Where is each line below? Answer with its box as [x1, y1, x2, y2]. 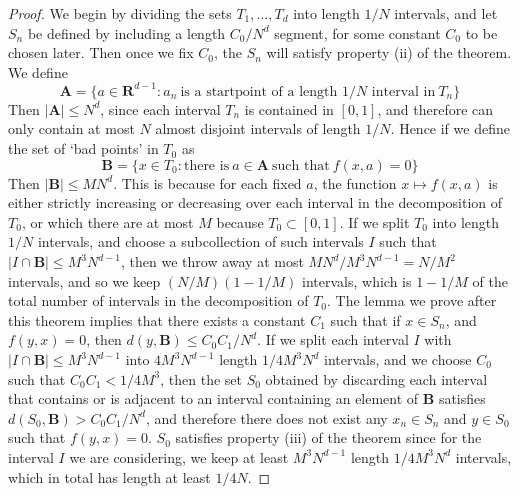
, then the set [160, 368, 242, 389]
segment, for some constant [274, 22, 441, 43]
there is [183, 158, 230, 173]
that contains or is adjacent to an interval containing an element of [8, 388, 419, 409]
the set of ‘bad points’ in [8, 138, 159, 159]
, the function [313, 172, 397, 193]
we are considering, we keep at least [69, 446, 289, 467]
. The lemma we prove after [327, 290, 497, 311]
